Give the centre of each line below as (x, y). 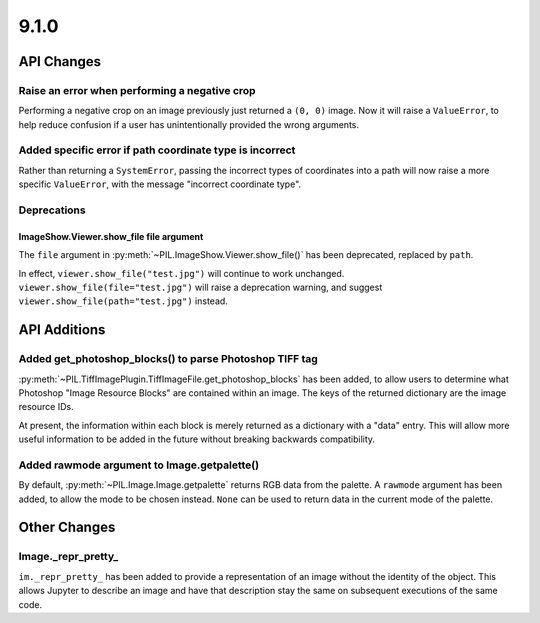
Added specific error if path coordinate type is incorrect (157, 150)
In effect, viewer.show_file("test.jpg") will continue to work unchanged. (181, 273)
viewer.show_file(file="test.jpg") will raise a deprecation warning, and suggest (200, 287)
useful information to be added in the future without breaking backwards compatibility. (196, 439)
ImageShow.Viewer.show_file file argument (111, 236)
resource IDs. (46, 407)
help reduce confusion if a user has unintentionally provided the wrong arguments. (189, 124)
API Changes (60, 61)
